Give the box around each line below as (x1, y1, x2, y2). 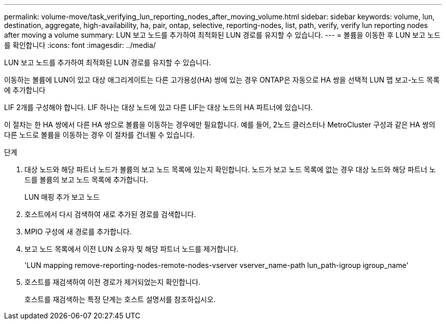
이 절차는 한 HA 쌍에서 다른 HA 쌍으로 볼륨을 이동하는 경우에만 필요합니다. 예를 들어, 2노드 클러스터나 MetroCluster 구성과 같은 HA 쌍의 (4, 120, 435, 129)
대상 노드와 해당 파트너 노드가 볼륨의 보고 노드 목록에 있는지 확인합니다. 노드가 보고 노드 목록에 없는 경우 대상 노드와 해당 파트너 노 (24, 165, 436, 174)
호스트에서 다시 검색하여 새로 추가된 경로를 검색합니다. (24, 210, 196, 219)
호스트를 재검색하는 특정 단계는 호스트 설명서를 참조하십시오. (24, 295, 216, 304)
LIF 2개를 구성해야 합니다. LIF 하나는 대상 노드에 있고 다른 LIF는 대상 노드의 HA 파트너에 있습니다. (4, 103, 313, 112)
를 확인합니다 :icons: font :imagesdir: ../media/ (4, 41, 156, 49)
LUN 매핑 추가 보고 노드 (24, 193, 100, 201)
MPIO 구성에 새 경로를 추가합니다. (24, 227, 132, 236)
